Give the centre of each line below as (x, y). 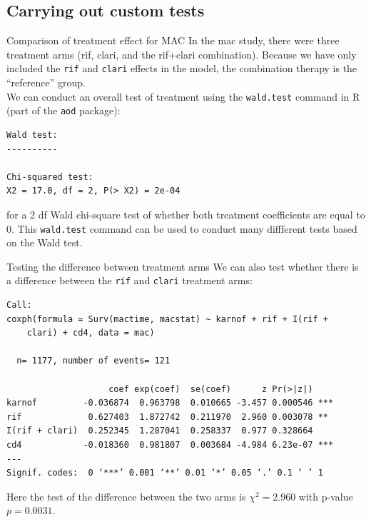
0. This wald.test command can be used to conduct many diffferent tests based (182, 228)
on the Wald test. (45, 242)
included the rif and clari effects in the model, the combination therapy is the (182, 68)
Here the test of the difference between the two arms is (126, 496)
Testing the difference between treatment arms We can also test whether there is (183, 266)
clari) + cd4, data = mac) (91, 333)
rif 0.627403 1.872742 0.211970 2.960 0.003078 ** (168, 417)
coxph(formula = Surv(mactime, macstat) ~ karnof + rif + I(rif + (168, 319)
